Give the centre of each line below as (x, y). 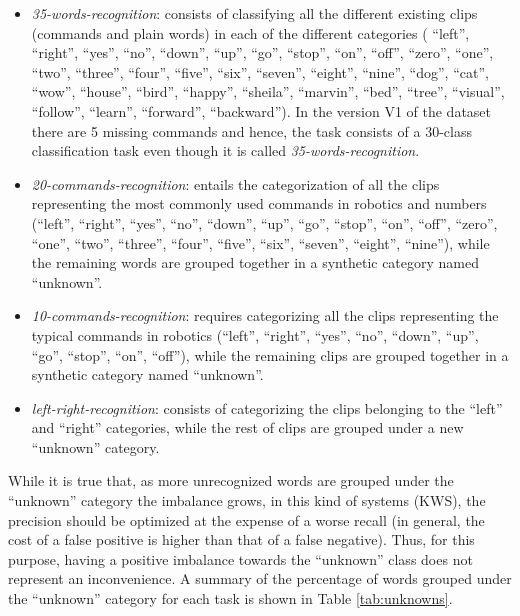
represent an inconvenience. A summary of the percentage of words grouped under (260, 578)
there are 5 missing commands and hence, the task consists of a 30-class (251, 130)
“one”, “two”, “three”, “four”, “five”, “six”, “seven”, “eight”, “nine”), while (260, 242)
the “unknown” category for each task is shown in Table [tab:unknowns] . (230, 598)
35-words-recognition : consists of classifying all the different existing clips (254, 13)
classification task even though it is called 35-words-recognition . (225, 150)
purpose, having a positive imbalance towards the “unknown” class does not (240, 558)
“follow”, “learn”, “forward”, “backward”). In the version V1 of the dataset (261, 110)
